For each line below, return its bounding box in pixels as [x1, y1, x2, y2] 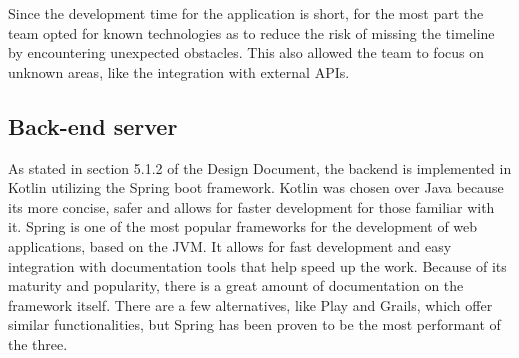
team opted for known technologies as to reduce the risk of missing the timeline [8, 22, 495, 43]
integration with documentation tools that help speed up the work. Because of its [8, 255, 507, 276]
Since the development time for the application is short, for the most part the [8, 3, 484, 23]
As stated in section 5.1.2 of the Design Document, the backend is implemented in [8, 157, 512, 178]
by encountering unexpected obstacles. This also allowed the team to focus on [8, 42, 484, 63]
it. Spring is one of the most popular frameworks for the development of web [8, 216, 478, 237]
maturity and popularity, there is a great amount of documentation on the [8, 275, 464, 296]
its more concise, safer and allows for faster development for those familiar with [8, 196, 495, 217]
